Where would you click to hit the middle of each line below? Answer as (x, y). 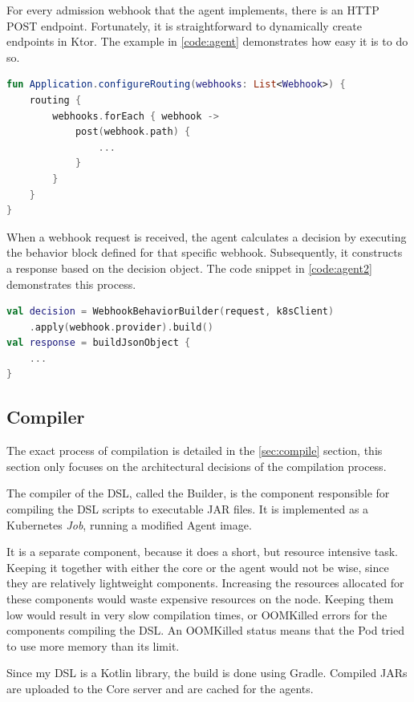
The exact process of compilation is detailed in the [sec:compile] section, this (195, 450)
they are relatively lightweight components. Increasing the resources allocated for (205, 583)
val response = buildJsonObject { (99, 343)
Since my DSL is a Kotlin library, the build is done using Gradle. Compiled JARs (207, 673)
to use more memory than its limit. (93, 645)
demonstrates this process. (71, 284)
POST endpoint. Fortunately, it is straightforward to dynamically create (184, 25)
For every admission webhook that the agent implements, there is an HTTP (193, 10)
